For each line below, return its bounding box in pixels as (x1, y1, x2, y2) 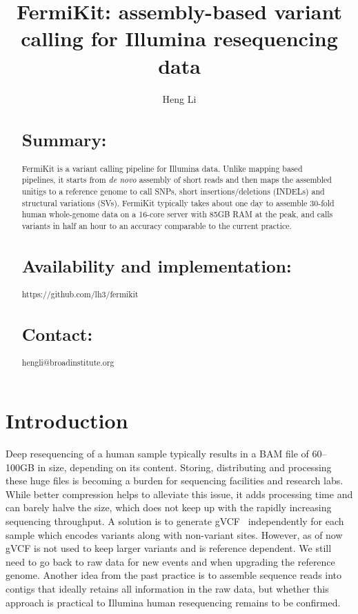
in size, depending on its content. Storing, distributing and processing (37, 459, 332, 474)
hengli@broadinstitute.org (21, 357, 115, 368)
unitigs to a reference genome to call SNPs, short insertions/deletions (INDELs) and (21, 185, 325, 197)
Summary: (21, 128, 107, 152)
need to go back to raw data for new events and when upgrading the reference (6, 554, 335, 568)
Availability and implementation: (21, 253, 292, 277)
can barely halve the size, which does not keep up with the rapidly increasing (6, 500, 332, 515)
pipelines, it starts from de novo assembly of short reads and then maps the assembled (21, 174, 332, 186)
